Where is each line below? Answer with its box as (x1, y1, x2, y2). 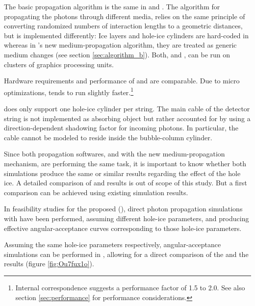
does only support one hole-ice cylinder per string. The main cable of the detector (4, 103, 250, 113)
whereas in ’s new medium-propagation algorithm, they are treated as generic (4, 40, 237, 50)
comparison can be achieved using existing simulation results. (4, 187, 188, 197)
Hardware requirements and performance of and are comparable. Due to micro (4, 76, 240, 86)
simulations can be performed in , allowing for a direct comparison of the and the (4, 249, 249, 259)
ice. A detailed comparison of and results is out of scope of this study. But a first (4, 178, 247, 188)
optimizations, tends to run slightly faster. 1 (4, 85, 134, 97)
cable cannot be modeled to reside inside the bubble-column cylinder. (4, 132, 212, 142)
